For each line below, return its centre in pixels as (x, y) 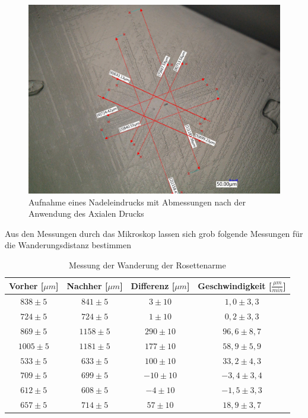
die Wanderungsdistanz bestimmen (68, 245)
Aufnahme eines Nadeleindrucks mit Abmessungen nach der (137, 202)
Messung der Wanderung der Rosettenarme (147, 265)
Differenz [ (153, 285)
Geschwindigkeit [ (235, 285)
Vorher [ (26, 285)
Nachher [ (87, 285)
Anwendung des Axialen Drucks (86, 213)
